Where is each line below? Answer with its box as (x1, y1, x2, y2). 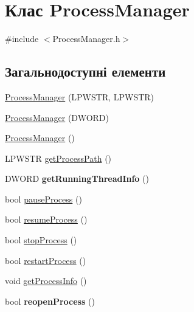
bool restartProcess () (5, 254, 86, 266)
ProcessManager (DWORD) (5, 111, 109, 123)
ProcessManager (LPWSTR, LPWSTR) (5, 90, 154, 103)
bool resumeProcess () (5, 213, 88, 226)
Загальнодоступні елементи (5, 62, 166, 81)
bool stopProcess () (5, 234, 77, 246)
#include (5, 32, 39, 45)
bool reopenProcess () (5, 294, 95, 307)
